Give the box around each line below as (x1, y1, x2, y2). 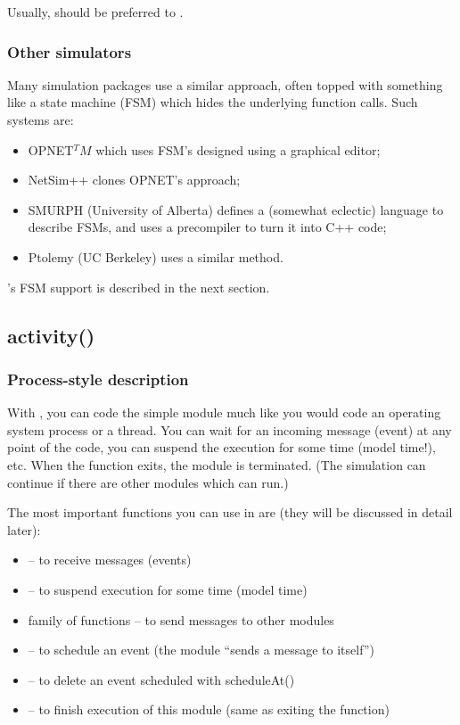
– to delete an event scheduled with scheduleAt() (28, 670, 295, 688)
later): (7, 520, 41, 539)
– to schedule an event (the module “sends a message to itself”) (28, 640, 374, 659)
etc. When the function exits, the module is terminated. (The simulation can (7, 455, 426, 474)
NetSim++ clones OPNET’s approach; (28, 170, 241, 189)
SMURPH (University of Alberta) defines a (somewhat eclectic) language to (28, 200, 444, 218)
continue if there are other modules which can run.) (7, 473, 289, 491)
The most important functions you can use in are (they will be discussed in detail (7, 503, 453, 522)
